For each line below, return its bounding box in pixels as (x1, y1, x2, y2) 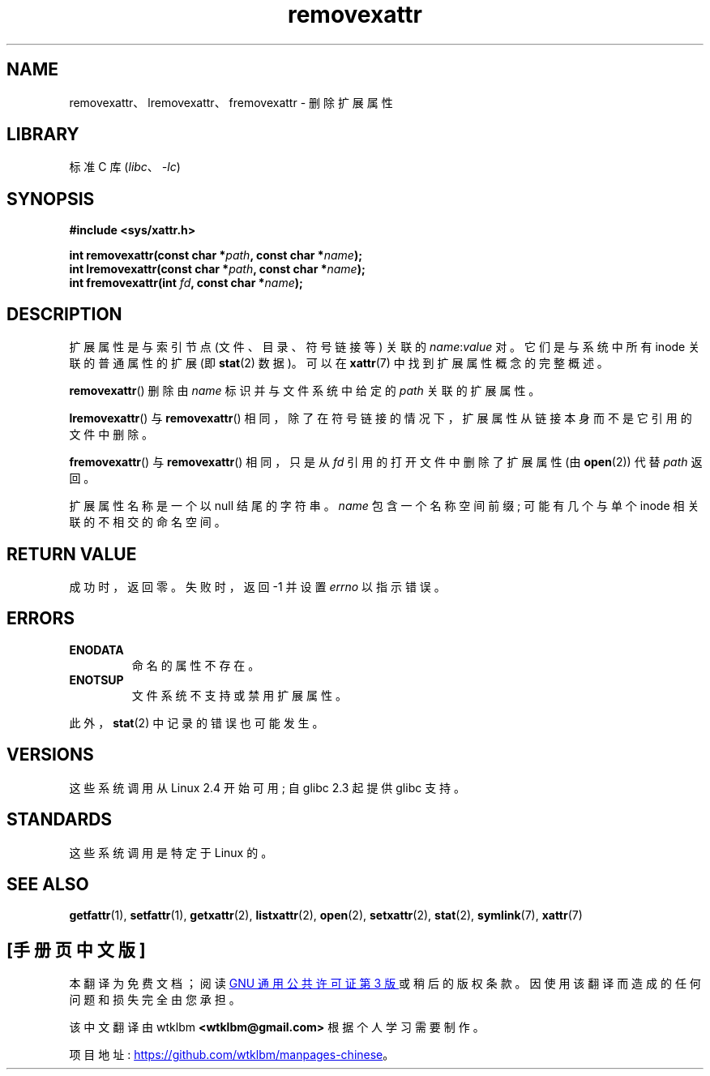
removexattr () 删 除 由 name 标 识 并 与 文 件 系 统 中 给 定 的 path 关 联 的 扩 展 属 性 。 (69, 384, 541, 398)
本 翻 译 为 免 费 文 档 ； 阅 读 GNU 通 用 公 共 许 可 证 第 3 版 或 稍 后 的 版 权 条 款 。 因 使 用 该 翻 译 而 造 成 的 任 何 (69, 976, 701, 991)
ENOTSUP (69, 672, 124, 687)
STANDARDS (6, 809, 113, 830)
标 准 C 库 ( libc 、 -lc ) (69, 160, 181, 174)
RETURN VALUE (6, 543, 137, 564)
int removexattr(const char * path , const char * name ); (69, 248, 362, 263)
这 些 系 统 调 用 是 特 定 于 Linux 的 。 (69, 845, 273, 860)
